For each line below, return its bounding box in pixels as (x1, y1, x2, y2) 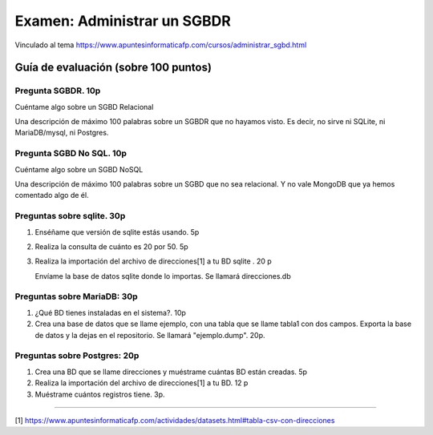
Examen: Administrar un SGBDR (14, 12, 232, 30)
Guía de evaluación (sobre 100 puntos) (14, 61, 212, 75)
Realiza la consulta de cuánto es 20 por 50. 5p (34, 241, 188, 252)
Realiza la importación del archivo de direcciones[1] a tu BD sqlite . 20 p (34, 256, 272, 266)
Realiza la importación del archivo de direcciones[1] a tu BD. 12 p (34, 378, 249, 388)
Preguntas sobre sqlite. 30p (14, 211, 126, 222)
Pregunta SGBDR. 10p (14, 85, 101, 96)
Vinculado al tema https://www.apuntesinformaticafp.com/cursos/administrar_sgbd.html (14, 40, 307, 50)
